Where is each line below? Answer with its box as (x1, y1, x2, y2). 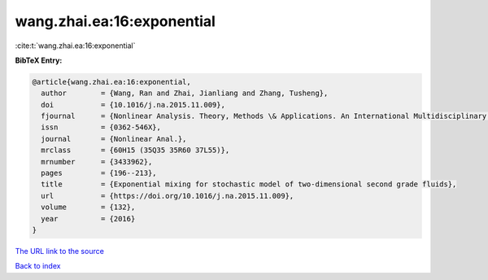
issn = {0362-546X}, (41, 123, 162, 132)
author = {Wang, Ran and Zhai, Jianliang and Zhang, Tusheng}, (41, 89, 329, 98)
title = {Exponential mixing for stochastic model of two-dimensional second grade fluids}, (41, 180, 457, 189)
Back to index (15, 261, 61, 271)
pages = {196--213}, (41, 168, 158, 178)
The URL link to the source (15, 246, 105, 256)
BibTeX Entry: (15, 55, 63, 65)
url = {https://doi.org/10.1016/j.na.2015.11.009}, (41, 191, 294, 200)
